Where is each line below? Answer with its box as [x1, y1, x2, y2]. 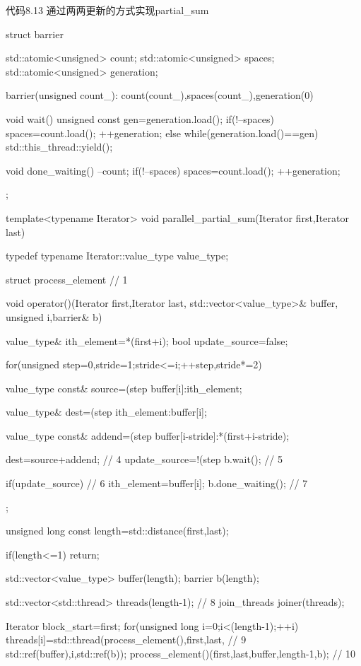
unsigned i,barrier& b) [6, 309, 102, 324]
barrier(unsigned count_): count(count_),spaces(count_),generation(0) [6, 88, 314, 103]
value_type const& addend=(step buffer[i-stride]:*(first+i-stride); [6, 428, 290, 443]
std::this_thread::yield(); [6, 139, 113, 154]
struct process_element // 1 [6, 271, 128, 286]
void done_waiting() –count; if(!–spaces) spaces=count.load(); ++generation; [6, 163, 341, 177]
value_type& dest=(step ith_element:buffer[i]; [6, 404, 207, 419]
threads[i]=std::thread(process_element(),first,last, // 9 [6, 632, 247, 647]
